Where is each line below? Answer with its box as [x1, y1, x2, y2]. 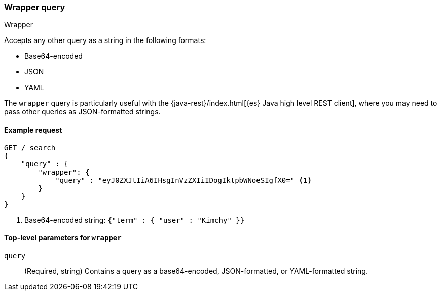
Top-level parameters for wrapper [4, 233, 122, 242]
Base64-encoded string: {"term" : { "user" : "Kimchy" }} [24, 215, 245, 224]
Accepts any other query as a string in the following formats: [4, 36, 206, 45]
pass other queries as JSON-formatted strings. [4, 107, 161, 116]
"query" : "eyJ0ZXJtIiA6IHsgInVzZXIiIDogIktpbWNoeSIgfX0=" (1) [55, 176, 312, 184]
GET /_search [4, 143, 56, 152]
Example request [4, 125, 62, 134]
